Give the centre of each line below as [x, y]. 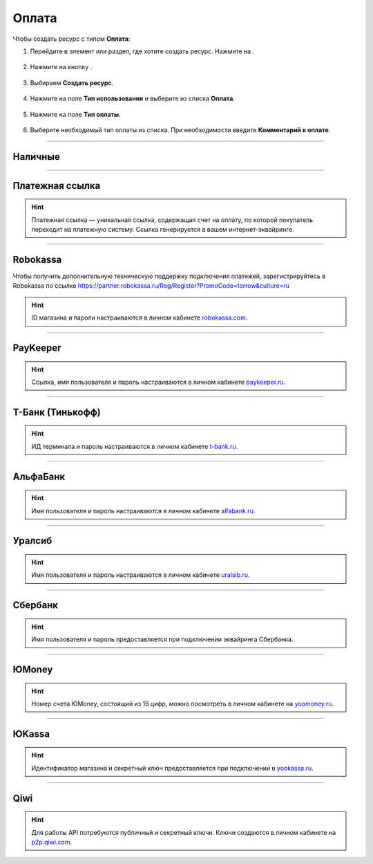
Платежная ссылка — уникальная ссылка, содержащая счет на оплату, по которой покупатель [172, 220]
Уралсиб [32, 541]
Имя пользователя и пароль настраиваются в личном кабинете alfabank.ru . [143, 511]
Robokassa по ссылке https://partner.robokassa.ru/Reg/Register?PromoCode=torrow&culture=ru [151, 286]
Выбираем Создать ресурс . [72, 82]
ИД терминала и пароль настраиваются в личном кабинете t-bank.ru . [135, 446]
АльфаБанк [39, 476]
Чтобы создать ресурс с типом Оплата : [71, 39]
